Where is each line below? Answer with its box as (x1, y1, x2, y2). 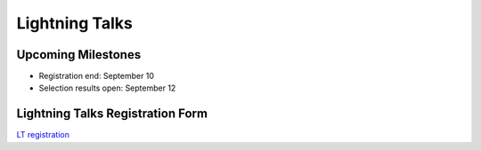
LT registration (16, 130, 70, 140)
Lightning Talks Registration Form (16, 107, 208, 122)
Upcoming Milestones (16, 47, 142, 62)
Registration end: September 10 (38, 71, 155, 82)
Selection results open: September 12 (38, 83, 176, 93)
